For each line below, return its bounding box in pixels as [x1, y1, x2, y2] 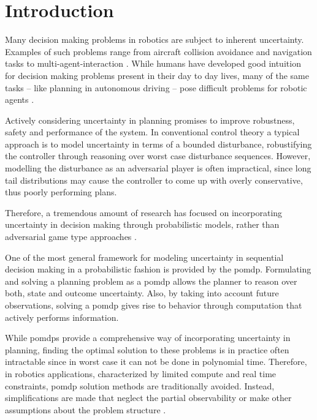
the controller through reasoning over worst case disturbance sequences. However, [5, 149, 311, 162]
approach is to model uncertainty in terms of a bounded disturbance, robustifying [5, 137, 312, 150]
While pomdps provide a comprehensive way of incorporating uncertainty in [5, 331, 291, 344]
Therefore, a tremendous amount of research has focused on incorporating [5, 206, 283, 219]
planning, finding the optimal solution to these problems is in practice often [5, 343, 289, 356]
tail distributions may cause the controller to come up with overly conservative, [5, 173, 303, 186]
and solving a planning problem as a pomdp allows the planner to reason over [5, 274, 297, 287]
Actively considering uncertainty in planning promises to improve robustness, [5, 113, 295, 126]
